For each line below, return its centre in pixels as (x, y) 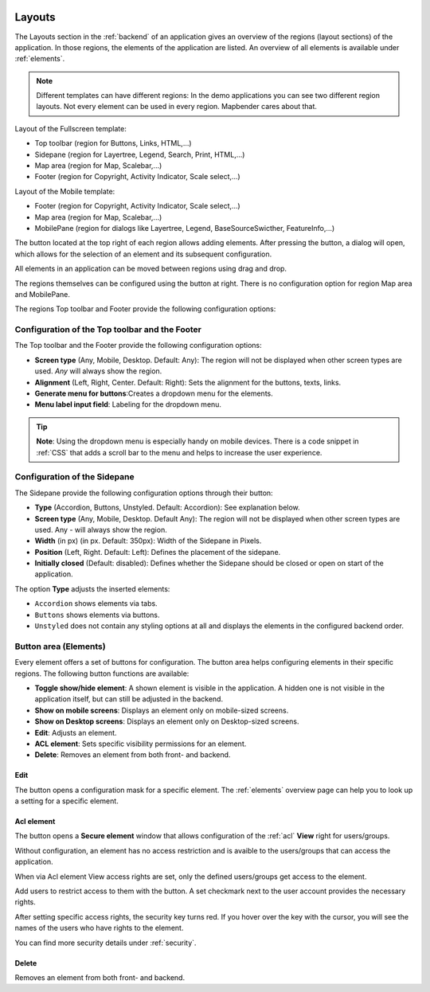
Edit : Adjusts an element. (76, 732)
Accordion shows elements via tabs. (96, 603)
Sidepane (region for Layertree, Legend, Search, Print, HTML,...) (140, 154)
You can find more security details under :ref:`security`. (106, 943)
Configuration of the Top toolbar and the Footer (108, 330)
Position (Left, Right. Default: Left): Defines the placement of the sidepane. (158, 552)
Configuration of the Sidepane (74, 477)
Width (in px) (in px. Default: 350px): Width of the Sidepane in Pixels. (148, 541)
